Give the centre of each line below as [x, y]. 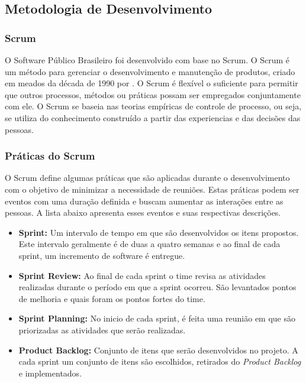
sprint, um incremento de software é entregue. [102, 255]
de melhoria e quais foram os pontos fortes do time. [112, 298]
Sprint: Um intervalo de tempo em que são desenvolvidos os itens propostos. [159, 232]
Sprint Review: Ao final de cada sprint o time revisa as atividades [142, 275]
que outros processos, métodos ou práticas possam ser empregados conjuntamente [153, 94]
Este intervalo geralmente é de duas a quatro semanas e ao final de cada [149, 244]
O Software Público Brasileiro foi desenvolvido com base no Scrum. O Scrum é [147, 60]
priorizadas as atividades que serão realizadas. [102, 330]
